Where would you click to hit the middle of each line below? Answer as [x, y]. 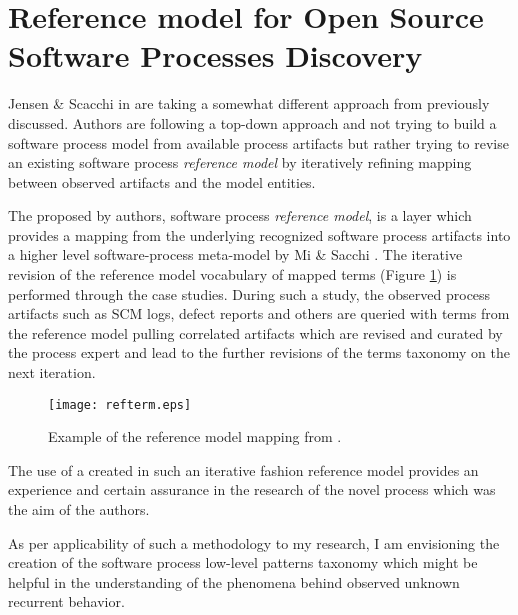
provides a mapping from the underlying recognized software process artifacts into [259, 234]
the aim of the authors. [79, 509]
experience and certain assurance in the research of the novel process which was [252, 489]
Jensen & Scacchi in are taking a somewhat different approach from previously [249, 103]
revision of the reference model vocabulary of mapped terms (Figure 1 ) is [232, 274]
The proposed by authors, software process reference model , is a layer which [240, 215]
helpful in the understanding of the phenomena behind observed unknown [234, 581]
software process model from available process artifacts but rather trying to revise [258, 142]
